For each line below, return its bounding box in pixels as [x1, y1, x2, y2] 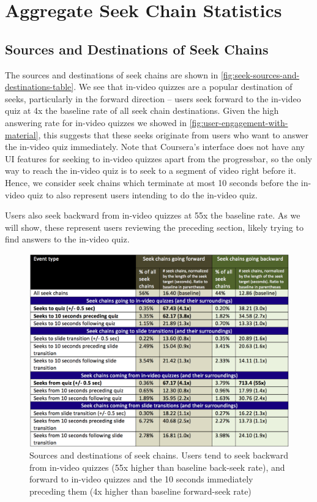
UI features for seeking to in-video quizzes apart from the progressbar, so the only [5, 152, 312, 165]
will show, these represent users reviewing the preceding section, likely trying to [5, 220, 304, 233]
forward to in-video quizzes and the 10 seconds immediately [29, 473, 253, 485]
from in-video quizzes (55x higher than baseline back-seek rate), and [29, 460, 285, 473]
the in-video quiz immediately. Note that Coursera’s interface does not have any [5, 140, 305, 153]
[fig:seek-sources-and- [220, 68, 300, 81]
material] [5, 128, 39, 141]
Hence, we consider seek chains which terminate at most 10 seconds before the [5, 176, 299, 189]
